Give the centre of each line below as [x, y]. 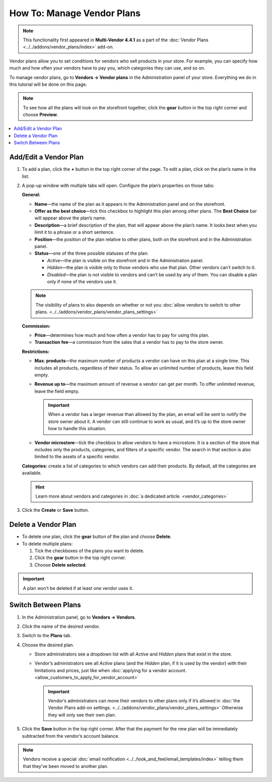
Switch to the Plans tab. [47, 636]
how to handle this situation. [77, 429]
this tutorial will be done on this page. [48, 84]
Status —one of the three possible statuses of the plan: [91, 253]
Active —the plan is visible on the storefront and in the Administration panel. [125, 260]
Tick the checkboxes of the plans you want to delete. [89, 551]
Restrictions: [36, 351]
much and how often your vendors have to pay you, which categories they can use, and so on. [107, 68]
